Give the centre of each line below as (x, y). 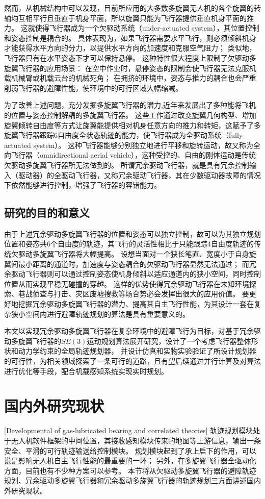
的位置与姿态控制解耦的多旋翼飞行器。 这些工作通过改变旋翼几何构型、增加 (130, 115)
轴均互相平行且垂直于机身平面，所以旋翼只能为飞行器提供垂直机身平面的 (125, 18)
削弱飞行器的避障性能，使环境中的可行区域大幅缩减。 (93, 88)
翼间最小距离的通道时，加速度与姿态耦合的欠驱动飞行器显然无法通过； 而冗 (130, 264)
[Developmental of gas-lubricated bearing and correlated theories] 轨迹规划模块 (129, 430)
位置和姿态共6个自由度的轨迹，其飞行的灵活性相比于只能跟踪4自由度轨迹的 (129, 244)
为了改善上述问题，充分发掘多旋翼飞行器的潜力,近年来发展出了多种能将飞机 (130, 105)
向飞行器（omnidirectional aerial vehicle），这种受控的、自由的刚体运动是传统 (130, 155)
